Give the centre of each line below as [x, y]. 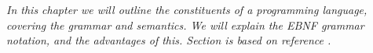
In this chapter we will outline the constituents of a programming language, [187, 9]
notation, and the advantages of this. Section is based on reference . [169, 40]
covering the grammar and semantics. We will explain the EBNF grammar [185, 25]
